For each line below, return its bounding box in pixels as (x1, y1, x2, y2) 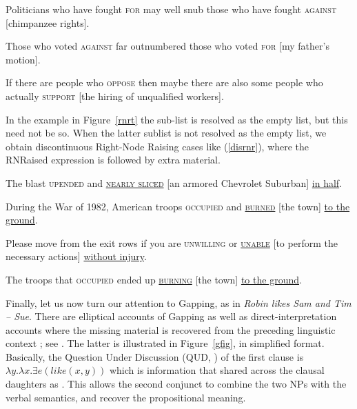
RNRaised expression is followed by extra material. (6, 152, 221, 167)
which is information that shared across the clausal (109, 363, 325, 377)
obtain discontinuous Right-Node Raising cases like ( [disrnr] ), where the (6, 139, 309, 153)
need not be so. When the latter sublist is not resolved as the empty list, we (6, 126, 327, 140)
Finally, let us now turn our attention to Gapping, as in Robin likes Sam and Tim (6, 295, 351, 310)
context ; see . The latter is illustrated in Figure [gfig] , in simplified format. (6, 336, 325, 350)
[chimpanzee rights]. (6, 15, 90, 30)
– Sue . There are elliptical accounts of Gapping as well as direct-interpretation (6, 309, 337, 323)
